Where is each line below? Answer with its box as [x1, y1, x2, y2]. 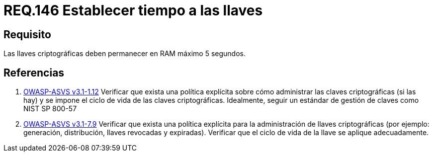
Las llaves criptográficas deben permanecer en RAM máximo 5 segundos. [3, 49, 246, 58]
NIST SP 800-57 [23, 104, 77, 113]
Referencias [3, 66, 65, 79]
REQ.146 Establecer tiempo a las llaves [3, 2, 263, 19]
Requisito [3, 28, 51, 41]
